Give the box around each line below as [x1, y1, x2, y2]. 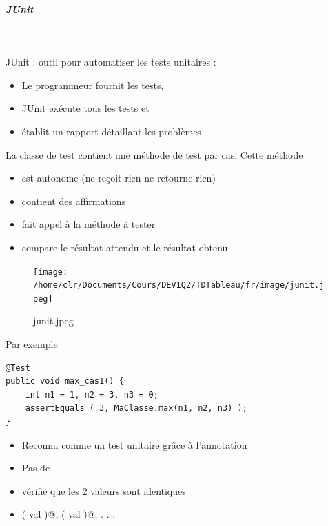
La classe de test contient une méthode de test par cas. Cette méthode [6, 147, 303, 162]
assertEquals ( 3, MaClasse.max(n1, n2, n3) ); [25, 403, 247, 413]
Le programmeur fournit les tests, [21, 77, 164, 92]
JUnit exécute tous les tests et [21, 101, 150, 115]
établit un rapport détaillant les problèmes [21, 124, 201, 138]
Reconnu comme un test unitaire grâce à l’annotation [21, 437, 247, 451]
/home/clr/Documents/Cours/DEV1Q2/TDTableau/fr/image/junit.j [33, 280, 325, 291]
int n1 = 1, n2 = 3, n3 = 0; [25, 389, 158, 400]
